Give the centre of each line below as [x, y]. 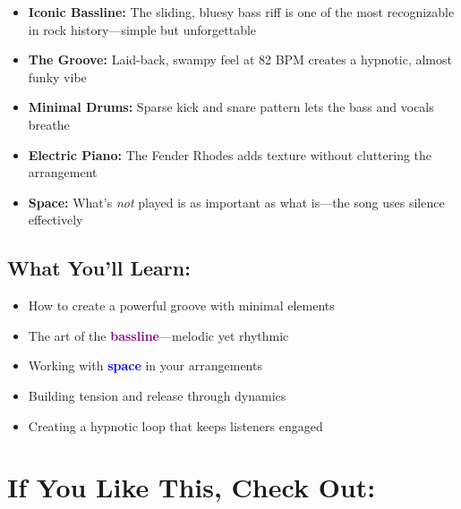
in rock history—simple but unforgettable [142, 29]
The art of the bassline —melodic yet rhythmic [158, 335]
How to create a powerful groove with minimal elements [181, 305]
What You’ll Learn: [99, 268]
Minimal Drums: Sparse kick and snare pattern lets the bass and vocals [231, 107]
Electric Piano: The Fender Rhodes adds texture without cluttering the [230, 154]
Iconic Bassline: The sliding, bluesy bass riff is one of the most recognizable [241, 12]
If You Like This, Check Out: [192, 487]
